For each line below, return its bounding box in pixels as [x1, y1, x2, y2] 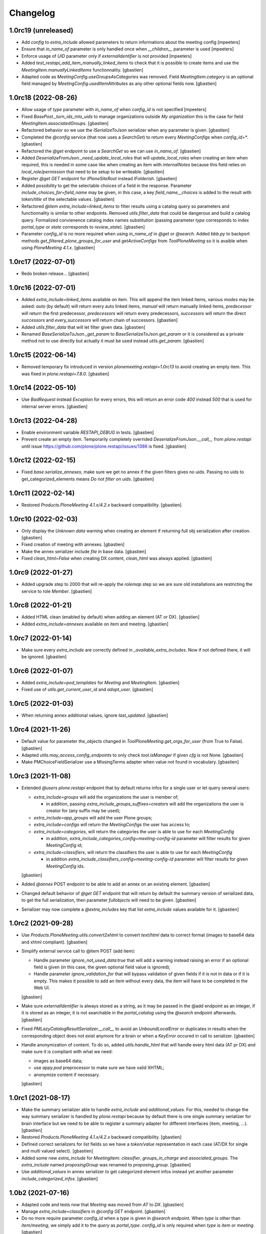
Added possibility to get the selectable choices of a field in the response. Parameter [21, 183, 192, 189]
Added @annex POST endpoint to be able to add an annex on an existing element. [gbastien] [21, 881, 210, 887]
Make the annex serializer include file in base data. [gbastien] [21, 548, 146, 554]
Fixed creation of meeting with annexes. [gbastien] [21, 541, 125, 547]
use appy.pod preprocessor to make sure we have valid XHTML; [33, 1065, 165, 1071]
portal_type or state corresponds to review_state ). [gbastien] [21, 224, 145, 230]
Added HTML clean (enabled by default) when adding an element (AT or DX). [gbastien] [21, 614, 199, 620]
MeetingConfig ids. [46, 863, 85, 869]
